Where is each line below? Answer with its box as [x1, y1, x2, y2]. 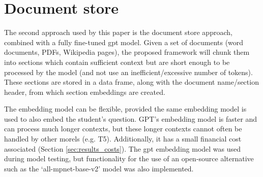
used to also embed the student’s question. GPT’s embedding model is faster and [4, 113, 257, 124]
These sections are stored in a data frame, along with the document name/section [4, 77, 259, 87]
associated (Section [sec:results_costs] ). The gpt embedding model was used [4, 143, 241, 154]
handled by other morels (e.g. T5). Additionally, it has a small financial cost [4, 133, 242, 144]
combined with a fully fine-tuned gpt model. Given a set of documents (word [4, 37, 244, 47]
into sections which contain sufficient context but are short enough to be [4, 56, 230, 67]
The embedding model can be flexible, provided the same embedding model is [4, 103, 247, 114]
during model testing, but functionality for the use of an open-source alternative [4, 153, 254, 164]
